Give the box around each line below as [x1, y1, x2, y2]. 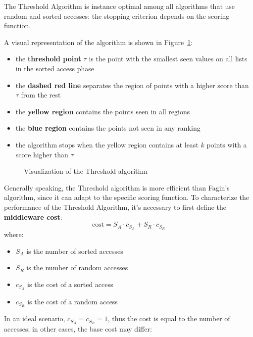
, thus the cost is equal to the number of [107, 313, 230, 324]
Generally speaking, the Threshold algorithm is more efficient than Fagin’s [4, 182, 230, 193]
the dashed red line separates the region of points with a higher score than [15, 80, 249, 90]
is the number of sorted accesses [26, 245, 123, 256]
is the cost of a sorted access [27, 279, 113, 289]
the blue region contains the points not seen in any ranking [15, 123, 201, 133]
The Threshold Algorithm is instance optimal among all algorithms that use [4, 1, 235, 11]
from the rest [21, 90, 61, 100]
